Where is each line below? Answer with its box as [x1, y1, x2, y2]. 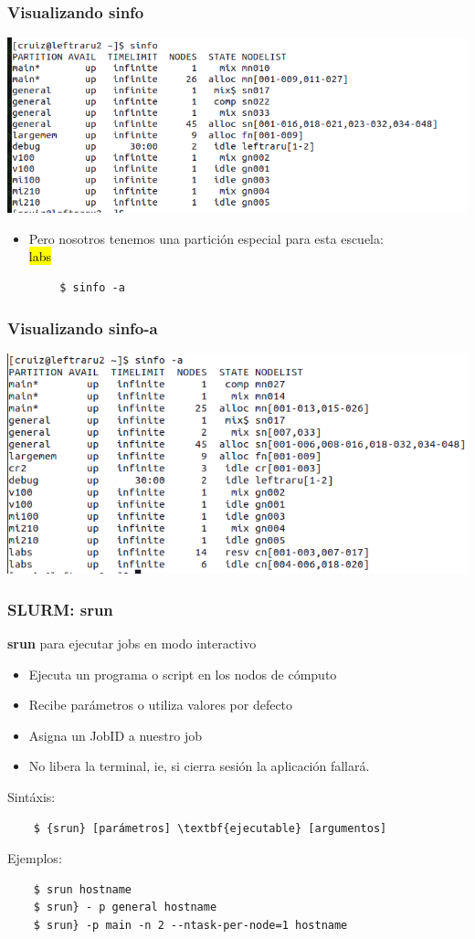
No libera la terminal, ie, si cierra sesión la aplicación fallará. [28, 756, 370, 775]
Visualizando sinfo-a [7, 316, 158, 339]
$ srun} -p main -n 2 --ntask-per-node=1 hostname [33, 919, 348, 933]
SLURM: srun [7, 597, 113, 620]
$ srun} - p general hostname [33, 901, 217, 914]
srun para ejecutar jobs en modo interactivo [7, 634, 257, 653]
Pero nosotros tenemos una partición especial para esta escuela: [28, 228, 384, 248]
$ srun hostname [33, 882, 132, 896]
